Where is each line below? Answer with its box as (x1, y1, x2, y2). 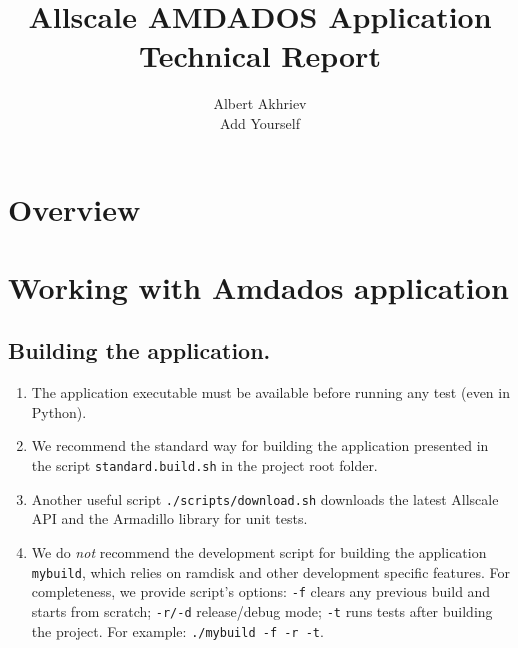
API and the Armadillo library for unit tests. (31, 508, 308, 529)
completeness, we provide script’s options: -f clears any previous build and (31, 581, 491, 602)
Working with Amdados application (8, 266, 509, 307)
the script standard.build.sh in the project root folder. (31, 455, 378, 476)
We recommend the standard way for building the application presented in (31, 435, 489, 456)
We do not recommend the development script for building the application (31, 541, 487, 562)
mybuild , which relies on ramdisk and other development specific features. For (31, 561, 510, 582)
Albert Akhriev (213, 93, 307, 114)
